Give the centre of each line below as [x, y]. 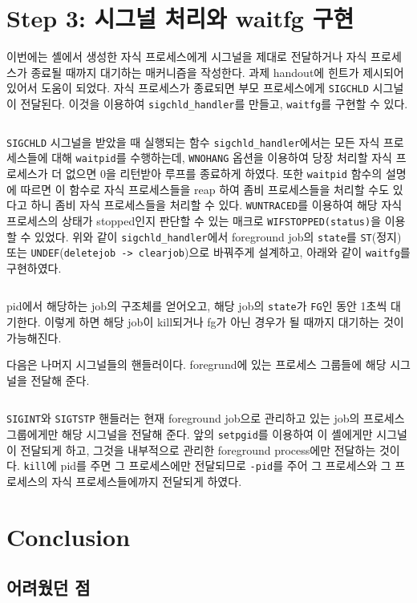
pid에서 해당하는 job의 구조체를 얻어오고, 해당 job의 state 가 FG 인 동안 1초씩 [197, 306]
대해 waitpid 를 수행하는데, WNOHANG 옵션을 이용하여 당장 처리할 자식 [222, 158]
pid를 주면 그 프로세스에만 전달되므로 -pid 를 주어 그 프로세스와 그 [226, 465]
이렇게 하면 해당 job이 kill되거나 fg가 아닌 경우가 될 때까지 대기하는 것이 [224, 322]
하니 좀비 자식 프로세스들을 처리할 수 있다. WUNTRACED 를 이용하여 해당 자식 [217, 205]
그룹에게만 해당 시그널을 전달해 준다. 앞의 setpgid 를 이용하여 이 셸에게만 [190, 434]
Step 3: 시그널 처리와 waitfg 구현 [180, 18]
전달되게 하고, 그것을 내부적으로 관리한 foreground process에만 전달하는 [198, 449]
